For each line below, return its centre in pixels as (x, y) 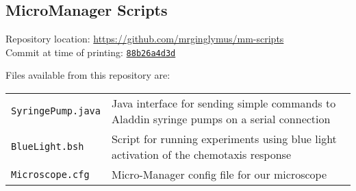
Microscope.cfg (50, 174)
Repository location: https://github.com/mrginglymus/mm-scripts (145, 39)
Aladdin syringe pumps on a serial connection (221, 119)
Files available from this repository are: (88, 75)
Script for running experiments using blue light (224, 139)
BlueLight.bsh (48, 147)
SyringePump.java (56, 111)
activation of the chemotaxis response (201, 155)
